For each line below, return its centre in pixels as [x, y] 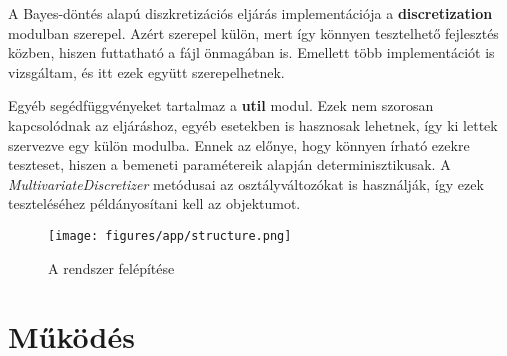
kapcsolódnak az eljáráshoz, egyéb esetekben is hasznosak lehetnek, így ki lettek [253, 124]
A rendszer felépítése [111, 267]
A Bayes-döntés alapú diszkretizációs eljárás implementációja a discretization [250, 13]
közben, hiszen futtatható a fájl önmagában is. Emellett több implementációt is [251, 52]
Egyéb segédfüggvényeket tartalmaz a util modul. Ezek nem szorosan [221, 105]
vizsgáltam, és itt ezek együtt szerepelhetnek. [146, 71]
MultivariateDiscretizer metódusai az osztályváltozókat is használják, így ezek [246, 183]
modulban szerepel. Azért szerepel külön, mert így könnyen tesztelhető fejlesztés [253, 32]
